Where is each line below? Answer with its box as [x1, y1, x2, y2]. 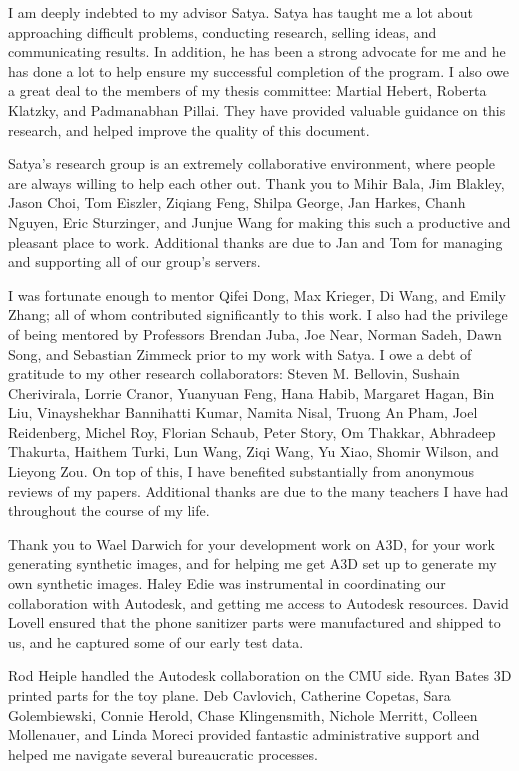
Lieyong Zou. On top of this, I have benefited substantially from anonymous [8, 461, 475, 482]
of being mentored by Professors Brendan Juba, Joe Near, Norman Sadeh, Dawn [8, 323, 502, 344]
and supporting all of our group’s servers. [8, 251, 261, 272]
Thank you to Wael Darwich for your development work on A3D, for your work [8, 533, 495, 554]
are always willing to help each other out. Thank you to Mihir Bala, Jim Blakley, [8, 172, 505, 193]
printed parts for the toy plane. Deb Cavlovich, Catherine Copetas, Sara [8, 685, 451, 705]
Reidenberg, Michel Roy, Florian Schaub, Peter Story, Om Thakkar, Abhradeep [8, 421, 496, 442]
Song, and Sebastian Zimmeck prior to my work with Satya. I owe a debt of [8, 343, 472, 364]
